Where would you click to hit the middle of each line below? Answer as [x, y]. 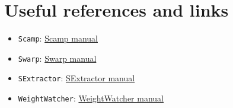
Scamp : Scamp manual [58, 38]
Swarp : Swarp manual [57, 58]
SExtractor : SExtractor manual [76, 78]
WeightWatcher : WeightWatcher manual [91, 98]
